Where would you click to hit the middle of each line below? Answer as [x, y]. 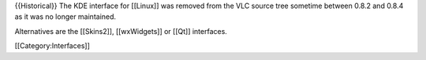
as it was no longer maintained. [65, 17]
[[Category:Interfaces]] [52, 46]
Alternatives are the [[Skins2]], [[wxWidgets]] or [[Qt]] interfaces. [121, 31]
